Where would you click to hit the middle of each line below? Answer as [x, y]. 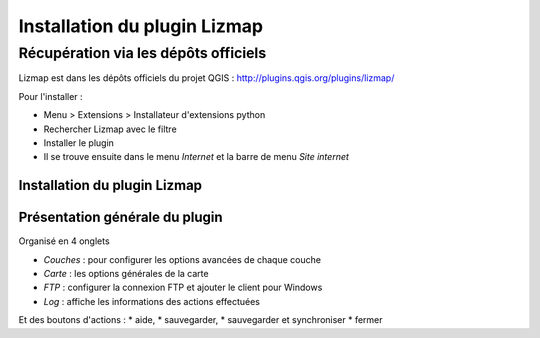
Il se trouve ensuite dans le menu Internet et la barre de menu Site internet [196, 157]
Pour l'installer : [51, 96]
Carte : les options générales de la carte [126, 274]
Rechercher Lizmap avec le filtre [110, 129]
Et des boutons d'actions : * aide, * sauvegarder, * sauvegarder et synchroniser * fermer [201, 320]
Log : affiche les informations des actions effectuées [151, 301]
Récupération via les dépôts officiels [142, 53]
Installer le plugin [79, 142]
